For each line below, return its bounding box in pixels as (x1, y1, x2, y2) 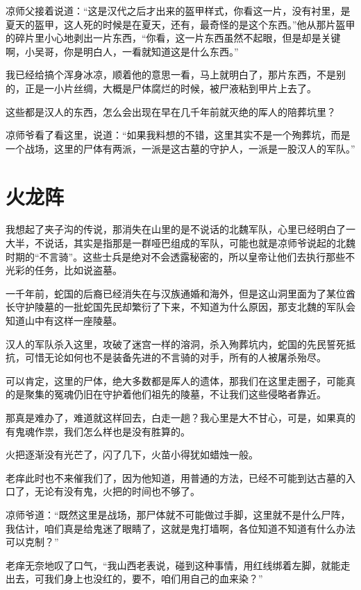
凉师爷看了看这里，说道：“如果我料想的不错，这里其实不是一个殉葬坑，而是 (6, 128, 351, 142)
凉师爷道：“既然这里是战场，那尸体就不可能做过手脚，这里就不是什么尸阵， (6, 507, 351, 521)
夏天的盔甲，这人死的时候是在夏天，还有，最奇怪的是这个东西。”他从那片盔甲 (6, 17, 355, 31)
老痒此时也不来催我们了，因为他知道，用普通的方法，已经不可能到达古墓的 (6, 470, 346, 485)
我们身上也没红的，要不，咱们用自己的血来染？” (44, 571, 263, 586)
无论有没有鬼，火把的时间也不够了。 (34, 484, 200, 498)
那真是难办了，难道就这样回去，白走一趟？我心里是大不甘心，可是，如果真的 (6, 410, 355, 424)
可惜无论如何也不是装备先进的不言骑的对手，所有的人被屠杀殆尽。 (24, 350, 326, 365)
